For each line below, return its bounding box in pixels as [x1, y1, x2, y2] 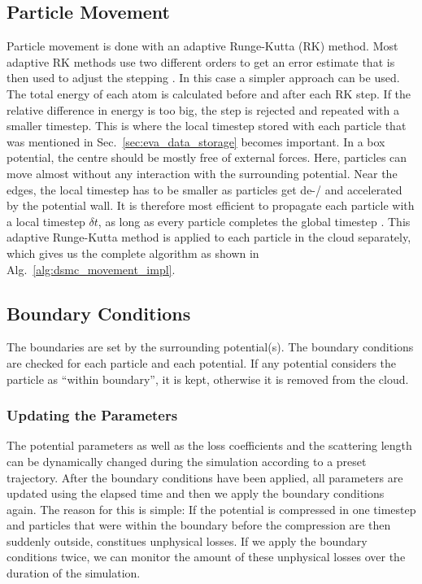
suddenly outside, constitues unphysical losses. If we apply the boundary [7, 532, 368, 549]
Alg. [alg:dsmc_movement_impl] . [7, 260, 176, 277]
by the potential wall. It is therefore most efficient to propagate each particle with [7, 197, 415, 214]
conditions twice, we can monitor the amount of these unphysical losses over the [7, 548, 406, 565]
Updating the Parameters [7, 405, 178, 425]
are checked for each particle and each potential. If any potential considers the [7, 354, 397, 371]
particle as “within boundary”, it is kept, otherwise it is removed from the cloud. [7, 370, 409, 387]
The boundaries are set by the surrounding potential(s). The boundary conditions [7, 338, 414, 355]
